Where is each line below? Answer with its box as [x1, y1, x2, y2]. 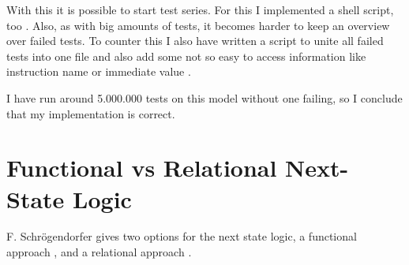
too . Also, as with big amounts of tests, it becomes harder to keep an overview [6, 17, 390, 33]
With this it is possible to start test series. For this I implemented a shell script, [6, 2, 394, 17]
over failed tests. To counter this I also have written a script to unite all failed [6, 32, 384, 49]
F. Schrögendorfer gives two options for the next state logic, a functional [6, 228, 357, 244]
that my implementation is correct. [6, 105, 175, 121]
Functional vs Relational [6, 151, 277, 184]
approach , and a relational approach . [6, 244, 192, 260]
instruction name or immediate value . [6, 63, 191, 80]
